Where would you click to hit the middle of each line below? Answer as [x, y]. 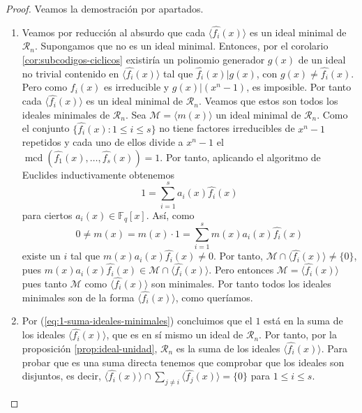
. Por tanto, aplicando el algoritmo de [240, 157]
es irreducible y [137, 87]
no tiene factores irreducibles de [227, 128]
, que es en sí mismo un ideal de [175, 335]
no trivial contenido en [70, 73]
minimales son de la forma [78, 297]
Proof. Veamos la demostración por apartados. [105, 8]
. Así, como [170, 215]
